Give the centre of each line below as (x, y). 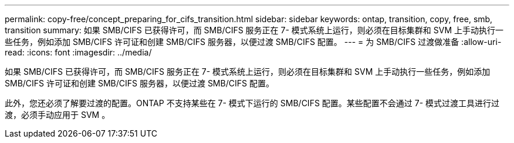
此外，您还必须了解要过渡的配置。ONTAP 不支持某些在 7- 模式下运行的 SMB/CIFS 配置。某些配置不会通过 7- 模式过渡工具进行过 (252, 103)
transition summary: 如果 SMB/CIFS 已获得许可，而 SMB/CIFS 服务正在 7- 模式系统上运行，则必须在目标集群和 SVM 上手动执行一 (254, 30)
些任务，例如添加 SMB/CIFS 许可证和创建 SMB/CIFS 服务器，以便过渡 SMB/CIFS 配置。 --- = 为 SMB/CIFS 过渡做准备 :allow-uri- (253, 42)
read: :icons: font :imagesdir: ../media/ (78, 52)
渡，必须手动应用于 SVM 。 (58, 115)
